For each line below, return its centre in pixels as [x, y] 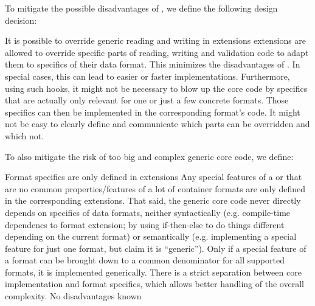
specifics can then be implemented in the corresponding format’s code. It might [153, 112]
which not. [25, 135]
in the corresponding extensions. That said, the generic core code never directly [153, 200]
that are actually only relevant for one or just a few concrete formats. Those [147, 100]
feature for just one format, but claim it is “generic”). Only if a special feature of [156, 248]
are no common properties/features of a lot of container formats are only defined [155, 188]
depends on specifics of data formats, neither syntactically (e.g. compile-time [148, 212]
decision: [21, 20]
